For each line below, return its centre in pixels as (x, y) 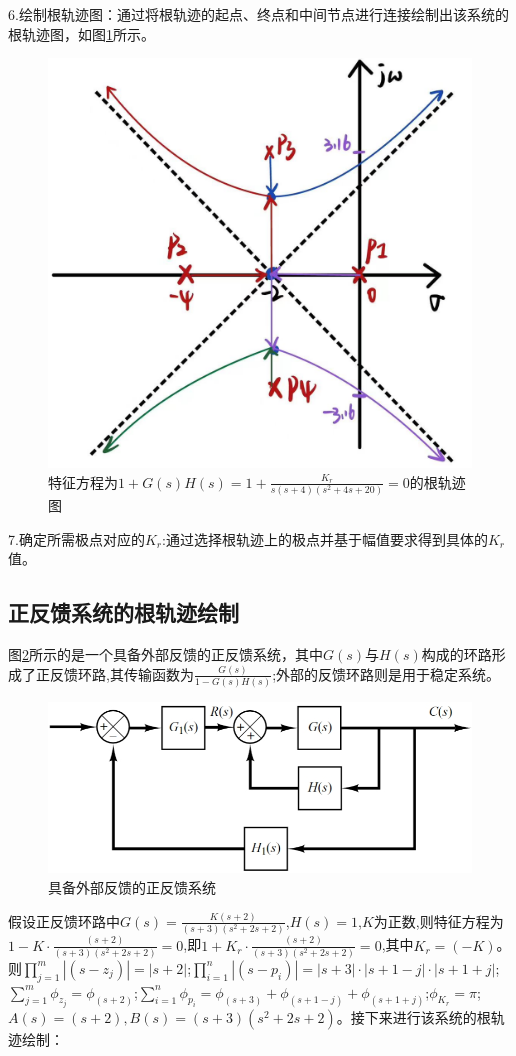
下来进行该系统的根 (427, 1017)
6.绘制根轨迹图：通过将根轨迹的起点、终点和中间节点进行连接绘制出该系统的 (258, 14)
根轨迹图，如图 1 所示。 (81, 33)
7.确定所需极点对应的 (76, 538)
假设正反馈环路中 (64, 920)
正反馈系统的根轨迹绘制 (123, 612)
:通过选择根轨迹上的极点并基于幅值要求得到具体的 (325, 538)
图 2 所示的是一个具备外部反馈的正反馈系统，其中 (165, 654)
